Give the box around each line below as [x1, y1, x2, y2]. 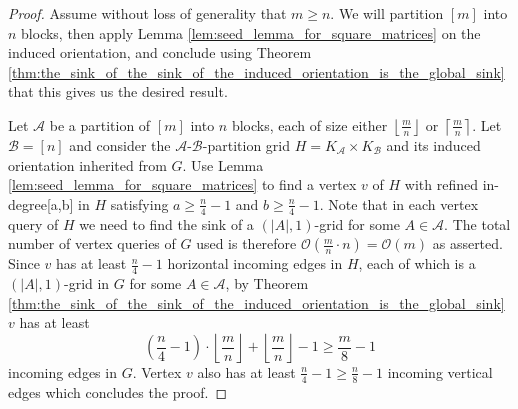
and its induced [386, 134, 481, 155]
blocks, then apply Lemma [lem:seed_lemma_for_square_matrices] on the [21, 22, 481, 43]
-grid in [63, 273, 110, 293]
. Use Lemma [182, 154, 264, 175]
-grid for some [314, 213, 400, 234]
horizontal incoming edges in [167, 253, 343, 274]
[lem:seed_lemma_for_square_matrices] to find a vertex [8, 174, 357, 195]
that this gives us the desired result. [8, 81, 228, 102]
